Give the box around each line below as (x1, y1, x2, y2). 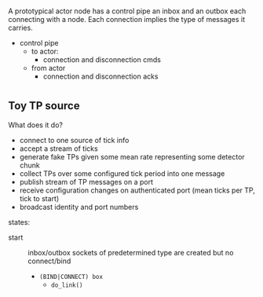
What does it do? (8, 120, 63, 130)
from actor (31, 64, 66, 73)
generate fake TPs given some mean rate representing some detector (19, 152, 245, 161)
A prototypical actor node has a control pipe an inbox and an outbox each (8, 6, 247, 16)
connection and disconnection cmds (42, 55, 161, 64)
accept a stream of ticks (19, 144, 98, 153)
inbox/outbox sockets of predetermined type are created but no (27, 247, 234, 257)
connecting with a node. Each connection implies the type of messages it (8, 15, 246, 24)
